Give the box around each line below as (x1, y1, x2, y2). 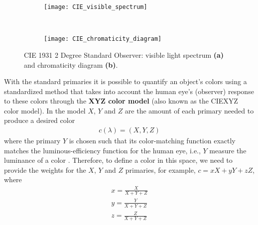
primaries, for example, (125, 164, 196, 175)
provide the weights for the (4, 164, 86, 175)
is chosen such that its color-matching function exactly (69, 135, 236, 146)
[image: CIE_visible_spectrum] (44, 3, 147, 10)
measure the (209, 145, 247, 155)
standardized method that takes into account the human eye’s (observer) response (4, 86, 254, 96)
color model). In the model (4, 105, 86, 115)
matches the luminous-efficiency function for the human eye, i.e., (4, 145, 201, 155)
